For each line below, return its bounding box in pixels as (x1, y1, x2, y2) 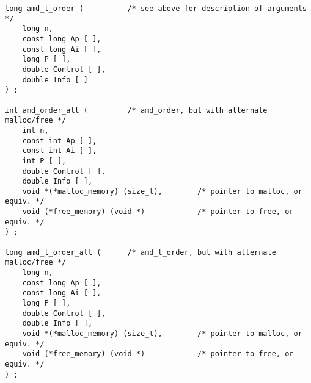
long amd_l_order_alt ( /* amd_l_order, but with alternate (5, 248, 276, 257)
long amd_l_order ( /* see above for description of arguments (5, 4, 307, 13)
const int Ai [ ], (22, 146, 97, 156)
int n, (22, 126, 49, 135)
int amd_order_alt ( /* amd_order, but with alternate (5, 106, 268, 115)
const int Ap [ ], (22, 136, 97, 145)
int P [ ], (22, 156, 67, 165)
